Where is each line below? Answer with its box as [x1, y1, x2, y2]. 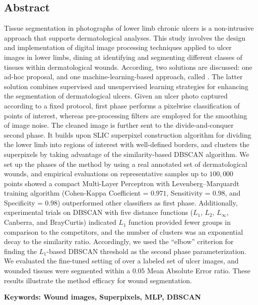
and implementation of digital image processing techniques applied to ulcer [4, 42, 232, 52]
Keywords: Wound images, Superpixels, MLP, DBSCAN [4, 292, 201, 302]
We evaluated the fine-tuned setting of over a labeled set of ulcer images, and [4, 255, 239, 266]
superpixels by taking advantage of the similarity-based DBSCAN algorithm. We [4, 149, 249, 159]
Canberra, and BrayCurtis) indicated [4, 217, 117, 227]
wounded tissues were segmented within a [4, 265, 130, 276]
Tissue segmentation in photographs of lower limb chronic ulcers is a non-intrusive [4, 23, 254, 33]
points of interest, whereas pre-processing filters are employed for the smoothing [4, 110, 248, 120]
